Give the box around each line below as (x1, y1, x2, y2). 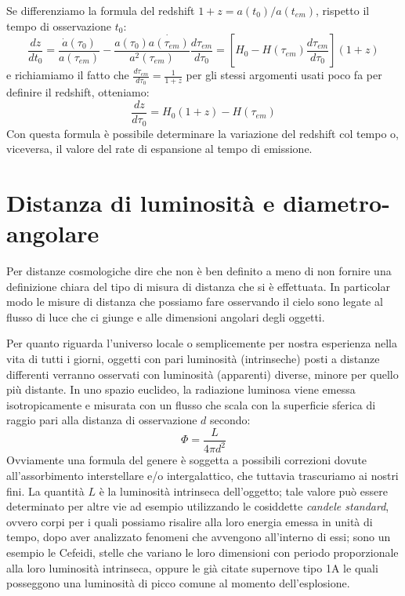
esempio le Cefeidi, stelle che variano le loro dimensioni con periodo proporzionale (6, 543, 399, 560)
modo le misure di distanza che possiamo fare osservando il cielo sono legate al (6, 293, 383, 310)
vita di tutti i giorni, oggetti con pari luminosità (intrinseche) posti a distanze (6, 351, 380, 366)
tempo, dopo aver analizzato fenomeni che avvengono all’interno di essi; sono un (6, 529, 391, 545)
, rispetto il (316, 2, 370, 18)
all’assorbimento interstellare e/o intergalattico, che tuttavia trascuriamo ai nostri (6, 467, 399, 483)
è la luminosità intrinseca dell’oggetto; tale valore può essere (99, 482, 388, 499)
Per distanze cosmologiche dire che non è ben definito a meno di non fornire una (6, 263, 392, 279)
